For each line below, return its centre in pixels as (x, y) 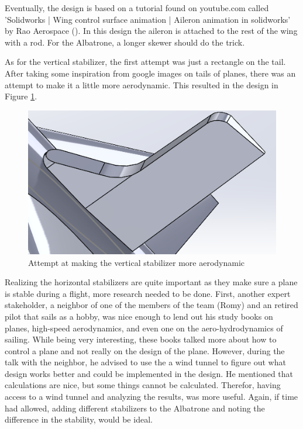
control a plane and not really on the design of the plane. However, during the (145, 350)
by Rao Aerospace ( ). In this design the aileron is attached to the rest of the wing (151, 31)
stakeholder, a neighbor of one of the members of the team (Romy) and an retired (151, 305)
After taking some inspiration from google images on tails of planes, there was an (150, 73)
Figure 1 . (21, 96)
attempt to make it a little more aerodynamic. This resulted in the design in (142, 84)
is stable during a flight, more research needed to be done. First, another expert (148, 293)
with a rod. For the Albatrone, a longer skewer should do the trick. (125, 42)
